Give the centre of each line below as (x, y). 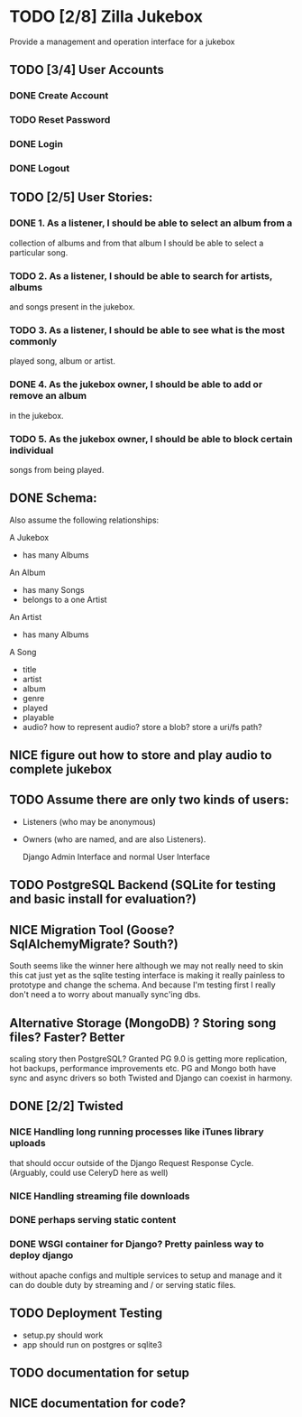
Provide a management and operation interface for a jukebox (122, 42)
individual (32, 450)
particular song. (39, 252)
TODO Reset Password (60, 120)
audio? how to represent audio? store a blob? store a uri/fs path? (142, 727)
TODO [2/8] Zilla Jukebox (106, 17)
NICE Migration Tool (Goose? (92, 930)
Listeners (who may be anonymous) (89, 821)
